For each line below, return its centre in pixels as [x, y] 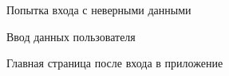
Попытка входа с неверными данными [99, 9]
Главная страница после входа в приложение [115, 63]
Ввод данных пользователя [71, 36]
